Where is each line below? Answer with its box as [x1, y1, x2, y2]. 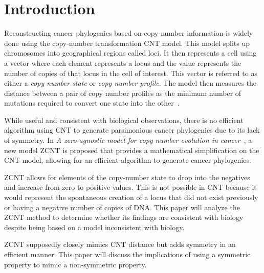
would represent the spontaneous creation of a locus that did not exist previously [4, 192, 258, 203]
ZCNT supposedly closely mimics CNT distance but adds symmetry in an [4, 239, 236, 250]
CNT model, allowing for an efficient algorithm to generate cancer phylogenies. [4, 155, 251, 165]
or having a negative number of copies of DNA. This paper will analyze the [4, 202, 240, 212]
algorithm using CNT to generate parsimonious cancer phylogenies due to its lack [4, 125, 260, 135]
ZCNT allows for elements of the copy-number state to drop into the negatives [4, 171, 250, 182]
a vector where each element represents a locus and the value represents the [4, 57, 241, 68]
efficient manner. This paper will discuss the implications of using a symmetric [4, 249, 251, 259]
